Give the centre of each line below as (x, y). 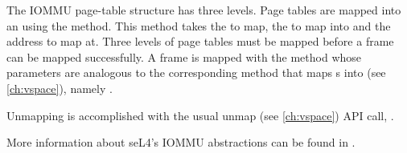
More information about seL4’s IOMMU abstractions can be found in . (181, 142)
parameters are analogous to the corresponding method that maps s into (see (196, 72)
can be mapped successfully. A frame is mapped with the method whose (184, 56)
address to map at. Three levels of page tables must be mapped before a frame (200, 41)
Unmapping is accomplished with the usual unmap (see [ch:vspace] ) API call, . (200, 115)
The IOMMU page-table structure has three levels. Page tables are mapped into (204, 10)
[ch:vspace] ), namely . (60, 88)
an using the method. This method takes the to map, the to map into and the (199, 25)
